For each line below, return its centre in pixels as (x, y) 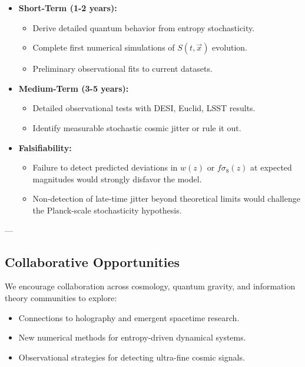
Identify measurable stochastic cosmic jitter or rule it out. (137, 127)
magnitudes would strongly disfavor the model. (117, 179)
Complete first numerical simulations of (104, 47)
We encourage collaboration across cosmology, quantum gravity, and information (150, 286)
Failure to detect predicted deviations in (105, 167)
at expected (271, 167)
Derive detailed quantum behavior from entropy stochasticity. (144, 27)
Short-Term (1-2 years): (68, 8)
